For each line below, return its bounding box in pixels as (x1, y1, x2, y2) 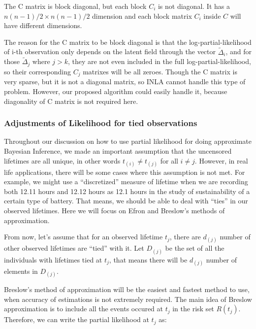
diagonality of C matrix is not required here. (4, 96, 138, 106)
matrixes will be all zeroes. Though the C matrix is (83, 66, 237, 76)
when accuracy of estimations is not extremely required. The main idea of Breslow (4, 294, 252, 304)
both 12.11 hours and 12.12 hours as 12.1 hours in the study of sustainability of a (4, 186, 250, 196)
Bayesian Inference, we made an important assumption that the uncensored (4, 145, 232, 156)
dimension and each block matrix (92, 10, 192, 21)
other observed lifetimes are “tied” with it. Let (4, 243, 144, 253)
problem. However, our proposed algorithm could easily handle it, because (4, 86, 227, 96)
